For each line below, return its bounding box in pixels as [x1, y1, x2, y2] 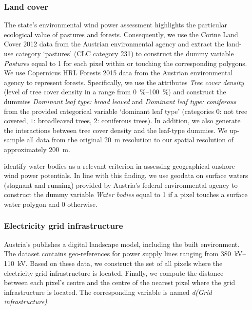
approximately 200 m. [4, 144, 70, 154]
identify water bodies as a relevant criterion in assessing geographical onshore [4, 160, 235, 171]
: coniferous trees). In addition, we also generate [97, 115, 241, 126]
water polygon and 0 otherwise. [4, 199, 97, 209]
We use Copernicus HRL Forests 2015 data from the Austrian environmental [4, 67, 233, 78]
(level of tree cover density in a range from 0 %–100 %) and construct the [4, 87, 226, 97]
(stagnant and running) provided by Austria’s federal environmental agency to [4, 179, 238, 190]
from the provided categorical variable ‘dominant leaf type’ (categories [4, 106, 214, 116]
